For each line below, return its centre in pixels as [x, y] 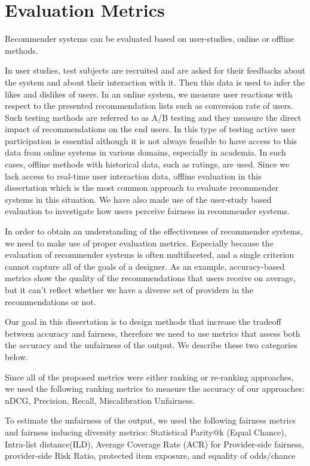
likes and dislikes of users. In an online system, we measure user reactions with [149, 94]
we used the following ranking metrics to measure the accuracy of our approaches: [155, 389]
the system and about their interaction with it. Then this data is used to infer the [155, 82]
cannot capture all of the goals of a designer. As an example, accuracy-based [145, 266]
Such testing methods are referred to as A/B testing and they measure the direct [153, 117]
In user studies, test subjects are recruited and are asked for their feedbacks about [155, 70]
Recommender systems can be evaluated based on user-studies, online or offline [150, 39]
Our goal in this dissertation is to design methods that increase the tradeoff [143, 322]
